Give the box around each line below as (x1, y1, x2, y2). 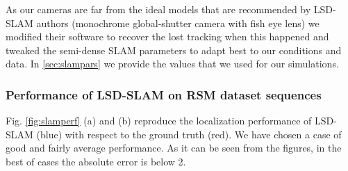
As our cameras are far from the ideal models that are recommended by (6, 2, 311, 16)
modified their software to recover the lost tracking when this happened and (6, 29, 329, 44)
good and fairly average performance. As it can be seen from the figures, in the (6, 140, 342, 155)
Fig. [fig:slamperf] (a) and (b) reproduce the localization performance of (6, 113, 312, 128)
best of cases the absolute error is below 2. (6, 154, 186, 168)
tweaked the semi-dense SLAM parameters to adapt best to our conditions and (6, 42, 342, 57)
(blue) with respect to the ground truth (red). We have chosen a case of (36, 127, 342, 141)
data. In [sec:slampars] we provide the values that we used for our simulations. (6, 56, 339, 71)
